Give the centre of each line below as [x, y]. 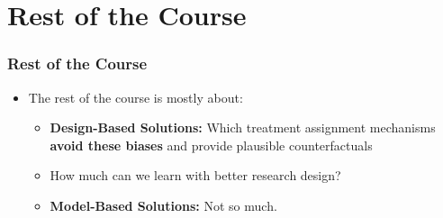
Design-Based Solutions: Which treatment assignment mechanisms [243, 127]
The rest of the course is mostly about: [136, 97]
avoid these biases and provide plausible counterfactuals [211, 145]
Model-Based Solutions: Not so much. [163, 205]
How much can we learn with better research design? [195, 175]
